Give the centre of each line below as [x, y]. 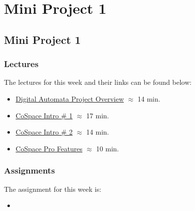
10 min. [107, 148]
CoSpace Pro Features [49, 148]
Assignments [30, 170]
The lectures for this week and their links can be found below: [98, 82]
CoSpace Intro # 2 [44, 132]
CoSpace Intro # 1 [44, 115]
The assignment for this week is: [53, 189]
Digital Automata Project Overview [70, 98]
